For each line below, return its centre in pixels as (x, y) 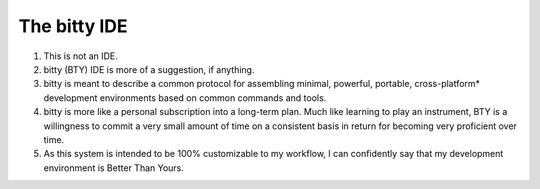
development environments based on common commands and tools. (185, 97)
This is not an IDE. (81, 56)
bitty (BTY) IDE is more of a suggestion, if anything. (149, 69)
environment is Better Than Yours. (114, 167)
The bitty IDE (73, 26)
